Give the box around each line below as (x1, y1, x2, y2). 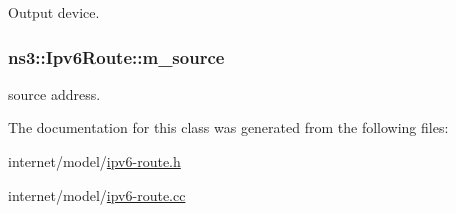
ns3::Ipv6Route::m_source (8, 44, 225, 69)
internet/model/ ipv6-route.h (8, 151, 181, 171)
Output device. (8, 2, 100, 22)
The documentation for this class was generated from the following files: (8, 117, 449, 138)
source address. (8, 83, 101, 104)
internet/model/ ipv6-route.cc (8, 184, 186, 205)
